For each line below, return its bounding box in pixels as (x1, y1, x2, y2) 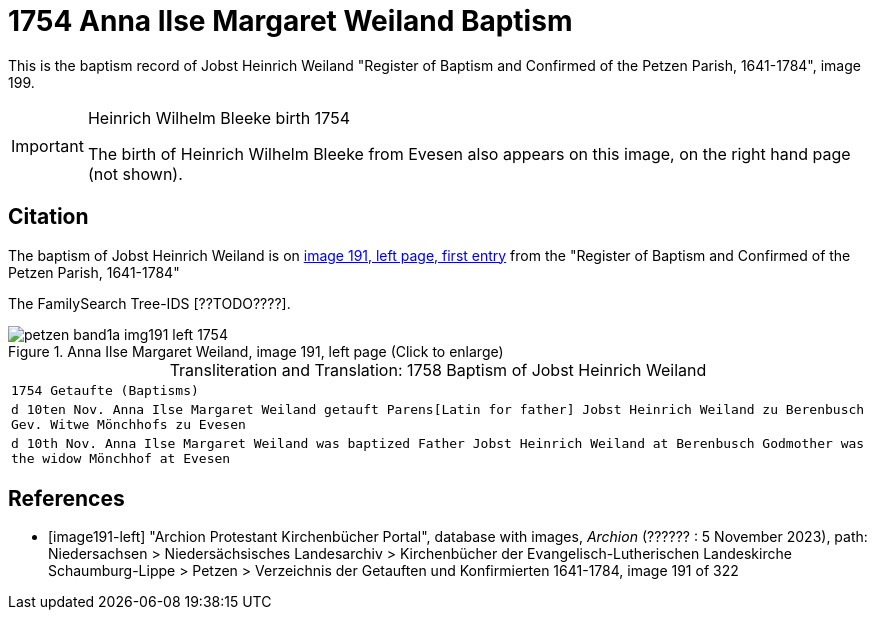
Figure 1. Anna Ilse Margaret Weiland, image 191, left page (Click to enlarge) (8, 342, 504, 360)
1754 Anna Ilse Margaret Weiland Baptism (8, 4, 573, 38)
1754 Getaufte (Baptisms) (11, 382, 199, 398)
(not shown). (87, 163, 183, 184)
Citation (8, 204, 89, 230)
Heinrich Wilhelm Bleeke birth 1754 (87, 107, 350, 128)
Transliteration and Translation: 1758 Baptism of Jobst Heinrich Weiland (169, 359, 707, 380)
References (8, 486, 125, 512)
